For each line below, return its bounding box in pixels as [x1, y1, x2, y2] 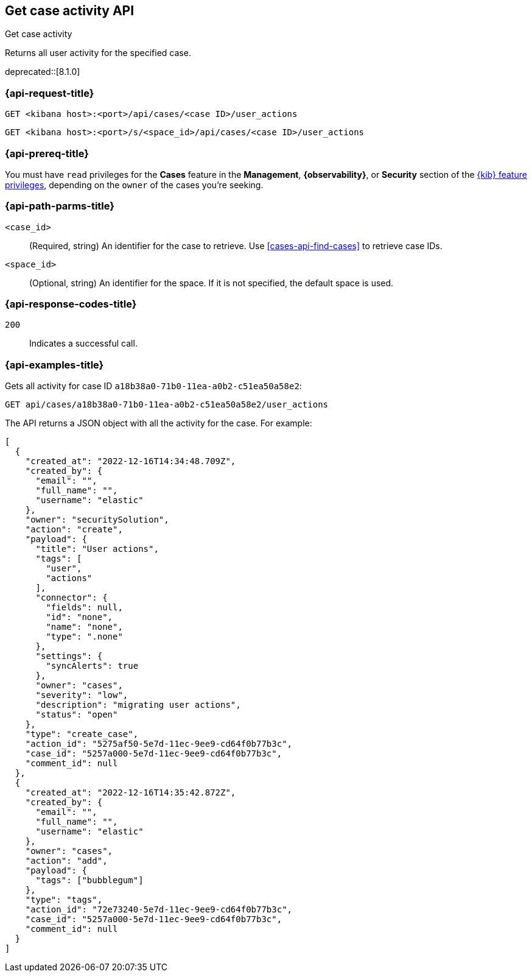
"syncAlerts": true [46, 661, 139, 671]
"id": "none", [46, 612, 113, 623]
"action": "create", [25, 524, 123, 535]
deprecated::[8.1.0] [5, 66, 80, 77]
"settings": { [35, 651, 103, 661]
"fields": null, [46, 602, 123, 613]
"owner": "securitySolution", [25, 515, 169, 525]
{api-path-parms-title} [5, 200, 114, 213]
